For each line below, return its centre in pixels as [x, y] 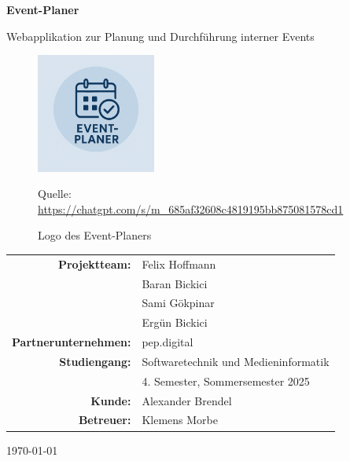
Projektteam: [94, 263]
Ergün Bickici [175, 322]
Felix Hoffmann [179, 263]
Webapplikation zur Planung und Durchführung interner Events [160, 36]
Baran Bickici [175, 283]
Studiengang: [95, 361]
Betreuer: [105, 420]
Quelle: [55, 194]
